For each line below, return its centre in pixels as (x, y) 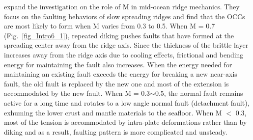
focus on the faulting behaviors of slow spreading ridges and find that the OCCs (125, 16)
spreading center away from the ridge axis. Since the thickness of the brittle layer (126, 45)
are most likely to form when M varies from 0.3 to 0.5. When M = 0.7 (110, 26)
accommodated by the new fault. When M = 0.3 (77, 93)
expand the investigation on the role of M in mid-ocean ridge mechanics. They (122, 6)
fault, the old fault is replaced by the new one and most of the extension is (116, 83)
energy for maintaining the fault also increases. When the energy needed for (118, 64)
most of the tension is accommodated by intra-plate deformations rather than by (126, 122)
